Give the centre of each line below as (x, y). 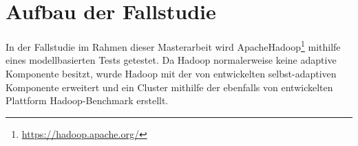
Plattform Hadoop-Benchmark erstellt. (87, 100)
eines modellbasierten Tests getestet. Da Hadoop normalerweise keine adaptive (171, 60)
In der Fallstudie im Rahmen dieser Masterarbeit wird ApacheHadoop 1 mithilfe (173, 46)
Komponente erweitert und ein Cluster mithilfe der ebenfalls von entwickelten (169, 87)
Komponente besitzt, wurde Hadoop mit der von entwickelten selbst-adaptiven (171, 73)
